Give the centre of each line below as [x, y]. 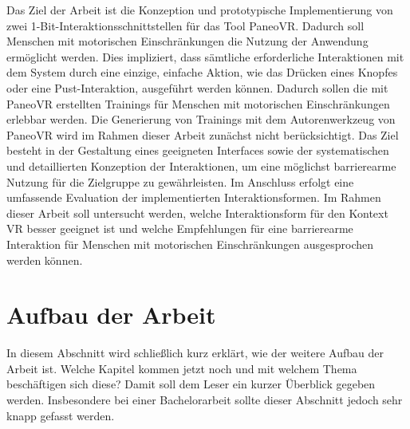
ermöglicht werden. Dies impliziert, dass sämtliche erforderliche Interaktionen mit [205, 56]
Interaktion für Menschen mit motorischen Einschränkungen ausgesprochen [190, 244]
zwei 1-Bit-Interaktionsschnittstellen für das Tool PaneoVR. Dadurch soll [185, 25]
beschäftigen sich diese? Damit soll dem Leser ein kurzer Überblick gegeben [191, 384]
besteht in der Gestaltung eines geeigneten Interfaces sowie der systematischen [198, 150]
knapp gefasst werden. [61, 415]
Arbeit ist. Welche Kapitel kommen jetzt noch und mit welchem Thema [182, 368]
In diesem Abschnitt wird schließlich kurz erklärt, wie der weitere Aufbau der [195, 353]
